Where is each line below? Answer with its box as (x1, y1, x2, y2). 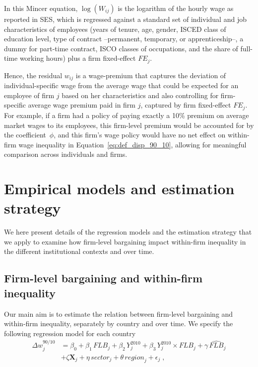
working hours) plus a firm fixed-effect (19, 53, 136, 63)
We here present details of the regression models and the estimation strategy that (4, 227, 252, 237)
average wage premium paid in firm (28, 100, 136, 110)
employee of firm (4, 90, 55, 100)
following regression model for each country (4, 328, 136, 338)
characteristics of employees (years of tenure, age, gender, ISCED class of (4, 23, 226, 34)
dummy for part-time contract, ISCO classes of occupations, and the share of (4, 43, 238, 53)
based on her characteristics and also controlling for (62, 90, 219, 100)
